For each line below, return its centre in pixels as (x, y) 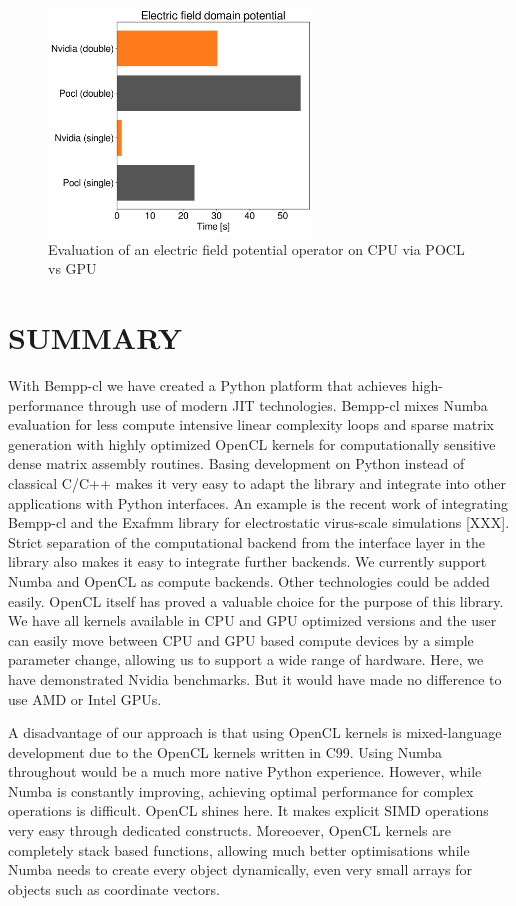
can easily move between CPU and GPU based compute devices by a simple (241, 639)
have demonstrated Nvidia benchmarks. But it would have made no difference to (255, 678)
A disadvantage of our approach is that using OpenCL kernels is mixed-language (255, 732)
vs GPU (72, 268)
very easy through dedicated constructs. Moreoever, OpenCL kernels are (229, 830)
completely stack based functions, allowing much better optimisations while (239, 849)
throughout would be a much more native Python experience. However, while (245, 771)
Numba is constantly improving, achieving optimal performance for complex (241, 790)
